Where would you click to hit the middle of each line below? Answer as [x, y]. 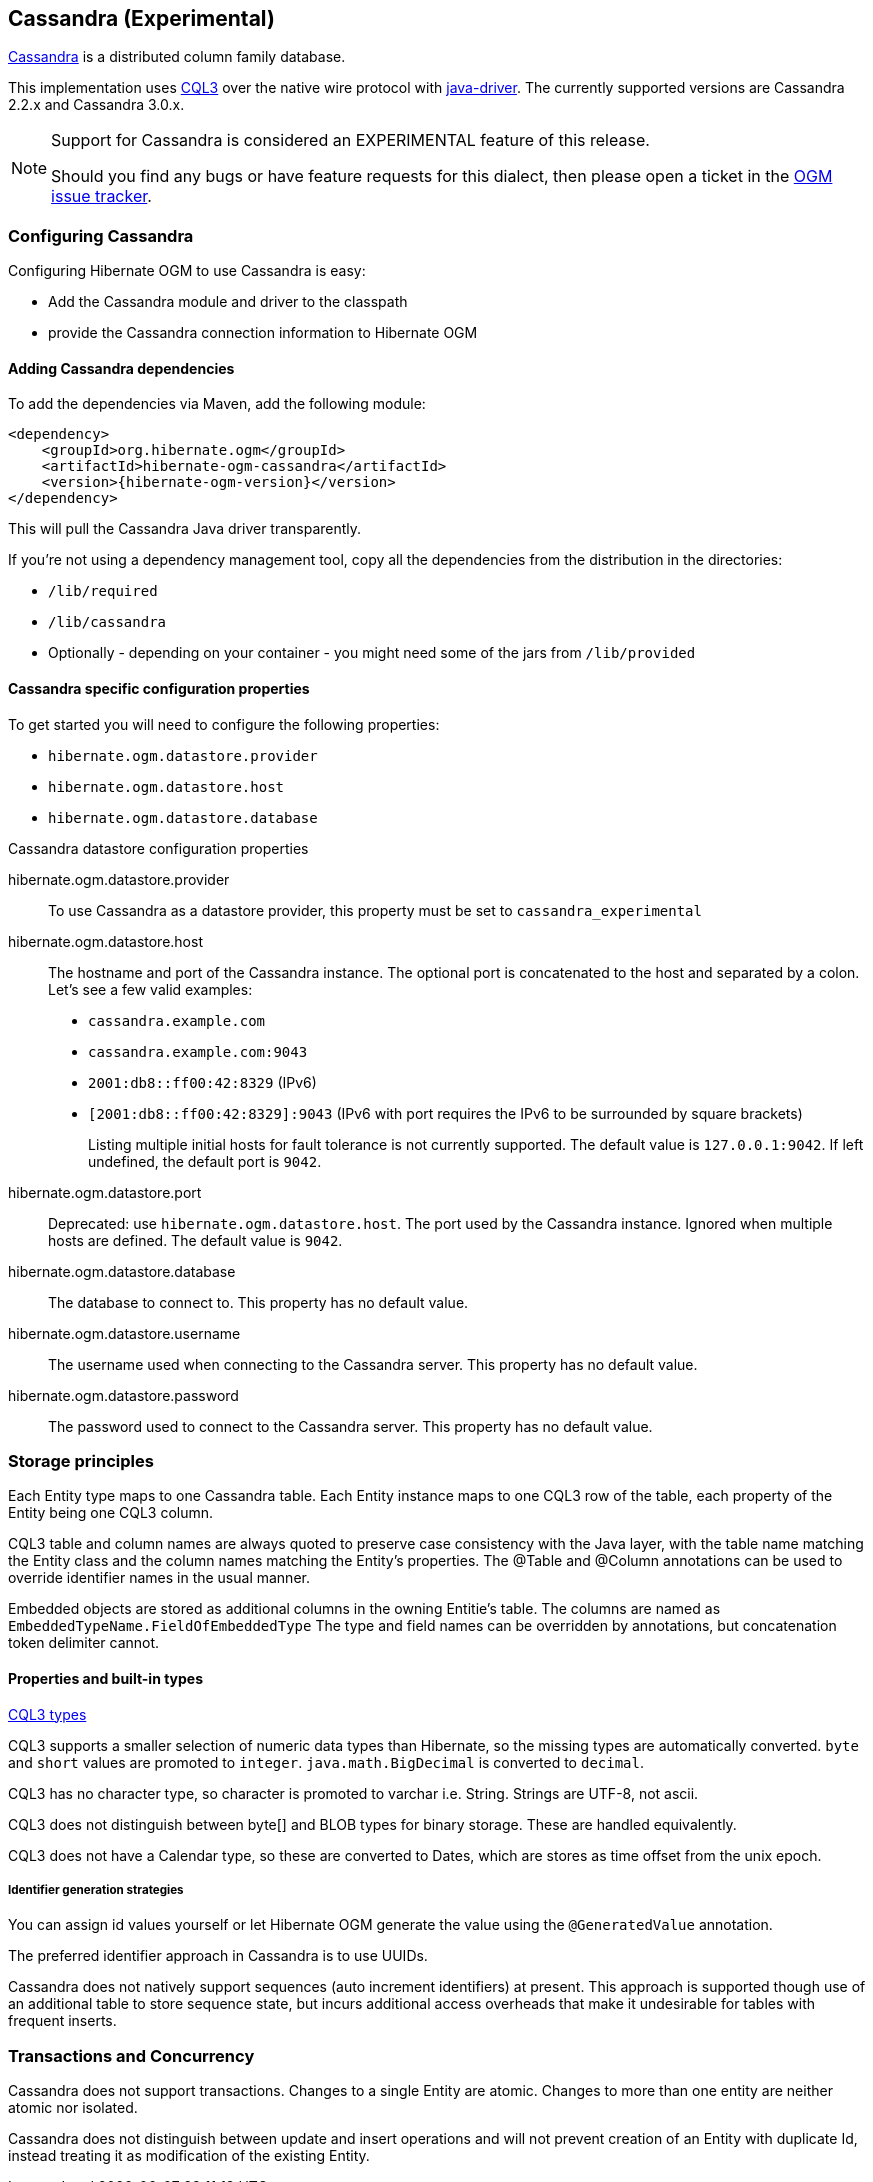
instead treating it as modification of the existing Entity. [189, 2156]
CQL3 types [47, 1714]
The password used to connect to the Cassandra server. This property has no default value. [350, 1426]
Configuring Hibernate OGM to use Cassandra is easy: [187, 271]
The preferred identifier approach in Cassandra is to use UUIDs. [218, 1956]
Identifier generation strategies [96, 1889]
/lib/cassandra [107, 622]
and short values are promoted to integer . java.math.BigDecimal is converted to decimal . [326, 1762]
